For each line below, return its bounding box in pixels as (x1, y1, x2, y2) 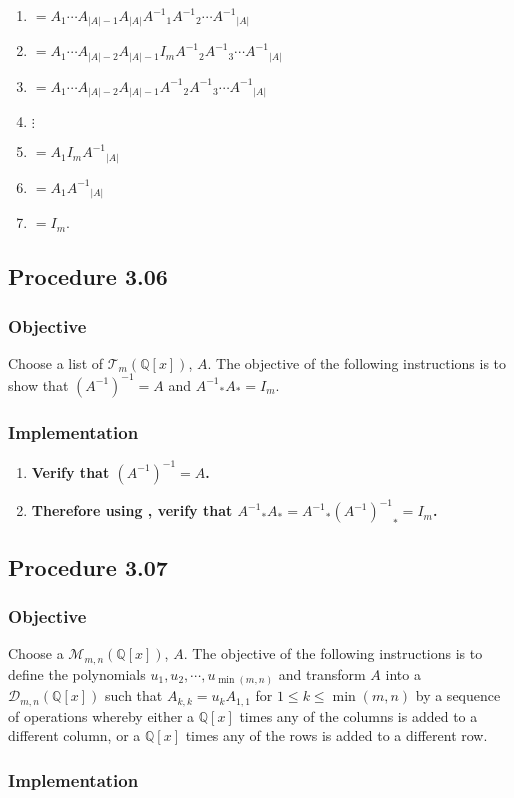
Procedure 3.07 (8, 551, 168, 582)
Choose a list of (8, 352, 104, 373)
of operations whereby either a (8, 705, 195, 726)
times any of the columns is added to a (239, 705, 478, 726)
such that (105, 685, 163, 706)
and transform (278, 663, 366, 684)
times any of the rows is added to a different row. (185, 725, 488, 746)
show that (8, 374, 69, 395)
